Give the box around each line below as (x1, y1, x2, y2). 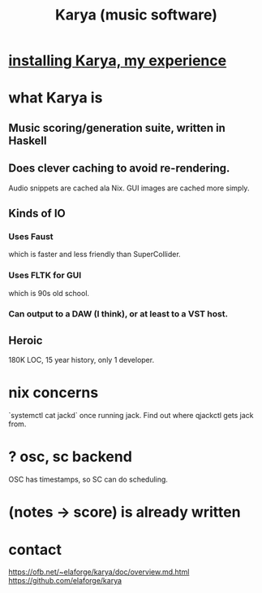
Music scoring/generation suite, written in (8, 120, 225, 135)
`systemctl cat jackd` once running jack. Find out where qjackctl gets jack (8, 411, 254, 421)
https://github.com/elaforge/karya (8, 576, 122, 586)
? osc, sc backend (8, 447, 132, 466)
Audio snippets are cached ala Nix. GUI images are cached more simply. (8, 183, 250, 193)
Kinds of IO (8, 206, 67, 220)
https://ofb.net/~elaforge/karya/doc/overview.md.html (8, 567, 190, 577)
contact (8, 540, 62, 559)
